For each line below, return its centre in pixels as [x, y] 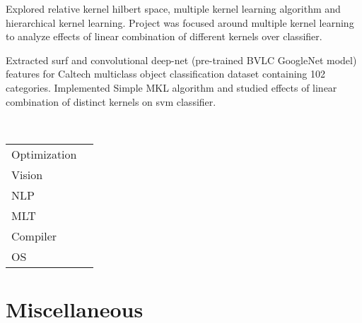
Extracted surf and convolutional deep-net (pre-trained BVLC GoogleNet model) [181, 60]
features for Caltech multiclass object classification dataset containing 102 [166, 74]
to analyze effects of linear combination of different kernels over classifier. [164, 36]
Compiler [34, 236]
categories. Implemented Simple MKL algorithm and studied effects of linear [171, 87]
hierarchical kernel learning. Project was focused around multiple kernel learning [180, 22]
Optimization [44, 154]
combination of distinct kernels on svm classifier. [111, 101]
